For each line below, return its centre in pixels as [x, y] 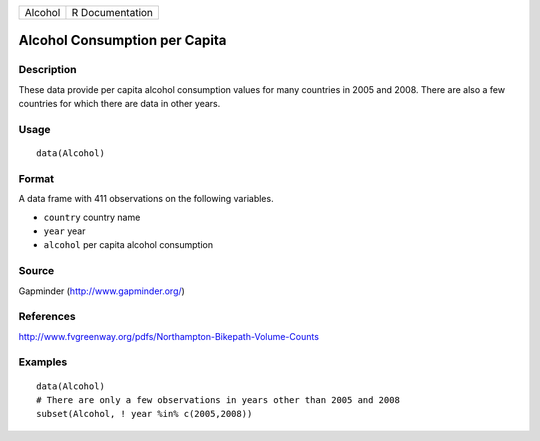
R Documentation [112, 12]
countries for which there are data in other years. [119, 104]
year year [64, 231]
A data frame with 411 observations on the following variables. [146, 199]
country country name [92, 217]
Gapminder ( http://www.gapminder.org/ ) [101, 291]
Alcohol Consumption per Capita [122, 40]
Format [36, 178]
